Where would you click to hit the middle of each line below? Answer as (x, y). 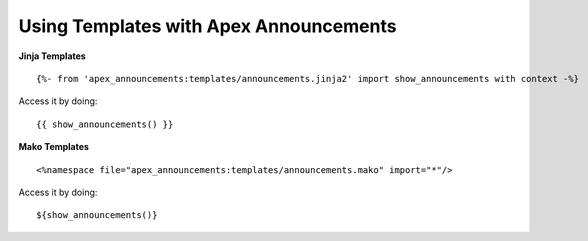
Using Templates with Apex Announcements (207, 26)
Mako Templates (54, 147)
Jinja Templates (52, 56)
